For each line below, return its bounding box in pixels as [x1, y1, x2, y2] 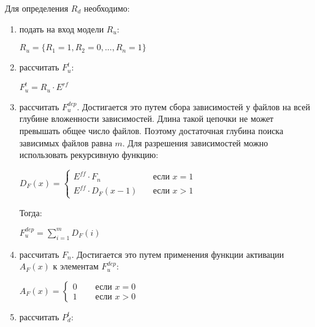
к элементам [53, 260, 99, 272]
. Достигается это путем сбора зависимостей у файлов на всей [77, 100, 310, 113]
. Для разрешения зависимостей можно [122, 136, 268, 149]
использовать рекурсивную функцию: [19, 148, 159, 161]
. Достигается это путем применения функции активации [71, 247, 284, 260]
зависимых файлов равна [19, 136, 112, 149]
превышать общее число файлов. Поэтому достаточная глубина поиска [19, 124, 284, 137]
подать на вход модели [19, 22, 104, 35]
